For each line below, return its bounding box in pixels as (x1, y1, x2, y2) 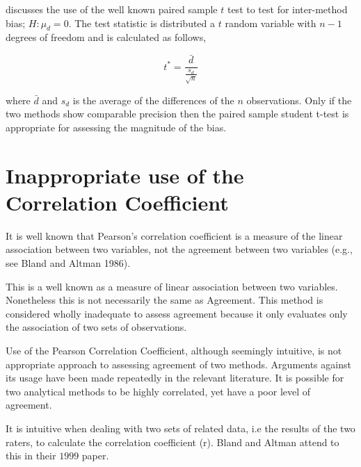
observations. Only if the (246, 92, 352, 107)
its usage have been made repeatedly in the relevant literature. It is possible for (6, 370, 344, 385)
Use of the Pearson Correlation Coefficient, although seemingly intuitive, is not (6, 343, 342, 358)
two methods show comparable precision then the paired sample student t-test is (6, 106, 349, 121)
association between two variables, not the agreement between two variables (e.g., (6, 242, 353, 256)
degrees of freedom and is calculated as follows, (6, 30, 207, 44)
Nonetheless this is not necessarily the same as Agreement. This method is (6, 293, 323, 307)
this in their (6, 448, 56, 463)
